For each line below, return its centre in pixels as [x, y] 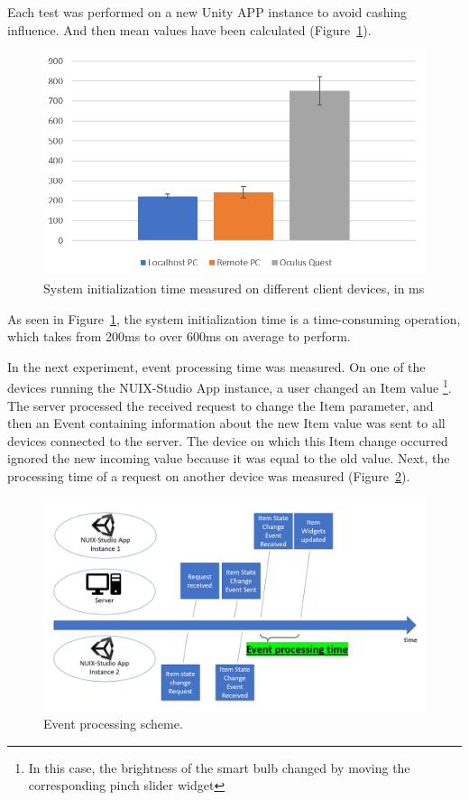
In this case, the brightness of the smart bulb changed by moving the [219, 767]
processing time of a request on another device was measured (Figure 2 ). [209, 476]
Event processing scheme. [113, 724]
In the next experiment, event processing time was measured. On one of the [216, 366]
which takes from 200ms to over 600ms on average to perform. [179, 336]
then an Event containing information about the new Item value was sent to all [226, 423]
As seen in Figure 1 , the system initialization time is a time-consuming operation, [234, 318]
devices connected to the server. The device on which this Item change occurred [228, 440]
